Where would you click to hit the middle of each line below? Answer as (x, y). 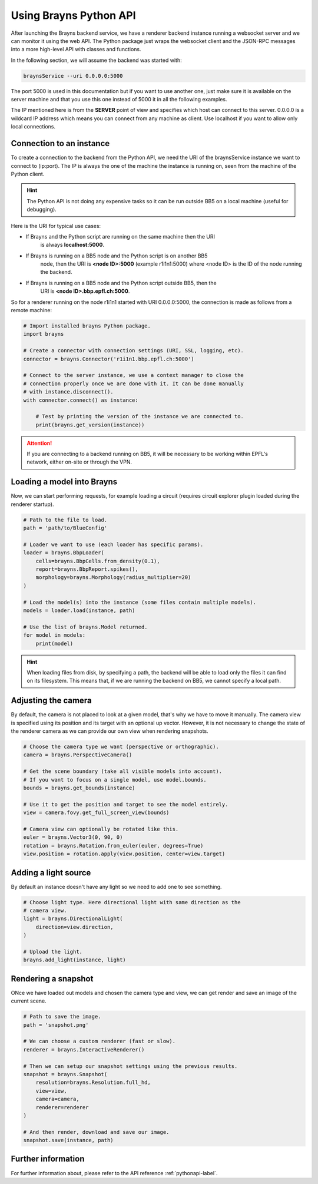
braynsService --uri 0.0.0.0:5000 (73, 76)
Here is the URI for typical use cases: (56, 226)
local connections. (33, 127)
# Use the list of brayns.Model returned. (85, 627)
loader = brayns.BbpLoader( (64, 553)
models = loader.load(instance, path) (79, 611)
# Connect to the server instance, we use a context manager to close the (134, 375)
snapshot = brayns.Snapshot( (65, 1074)
